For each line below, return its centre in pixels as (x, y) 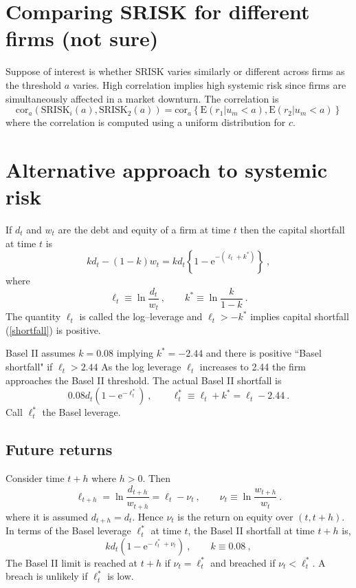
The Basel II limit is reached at (72, 562)
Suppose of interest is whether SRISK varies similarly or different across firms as (175, 71)
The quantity (33, 316)
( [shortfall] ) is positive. (53, 329)
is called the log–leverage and (141, 316)
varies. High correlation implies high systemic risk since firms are (209, 84)
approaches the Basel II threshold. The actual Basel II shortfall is (144, 380)
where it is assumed (47, 516)
